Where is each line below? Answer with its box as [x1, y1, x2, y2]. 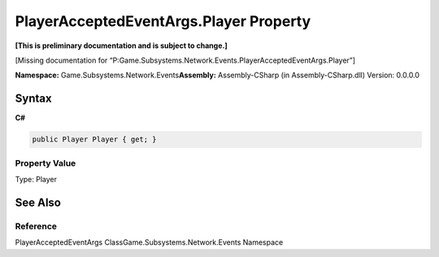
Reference [15, 220, 57, 232]
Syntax [15, 92, 52, 106]
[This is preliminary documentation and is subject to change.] [15, 41, 228, 50]
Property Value [15, 157, 76, 168]
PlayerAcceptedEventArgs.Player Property [15, 12, 311, 30]
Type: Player [15, 174, 57, 184]
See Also [15, 195, 61, 209]
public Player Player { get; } [32, 135, 158, 144]
